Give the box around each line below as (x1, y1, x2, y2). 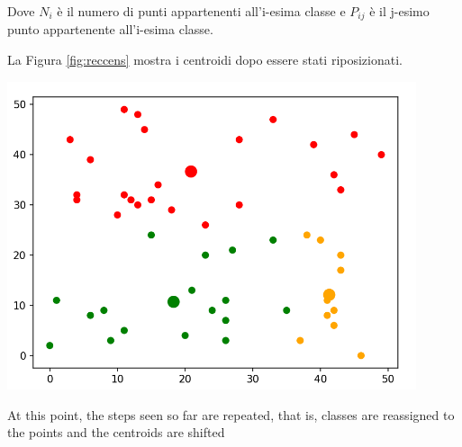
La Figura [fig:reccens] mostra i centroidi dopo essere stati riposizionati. (7, 50, 403, 69)
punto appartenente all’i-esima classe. (7, 20, 213, 39)
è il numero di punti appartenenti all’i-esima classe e (57, 2, 346, 20)
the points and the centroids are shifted (7, 423, 225, 442)
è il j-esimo (369, 2, 430, 20)
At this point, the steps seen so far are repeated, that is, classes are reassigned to (7, 405, 455, 424)
